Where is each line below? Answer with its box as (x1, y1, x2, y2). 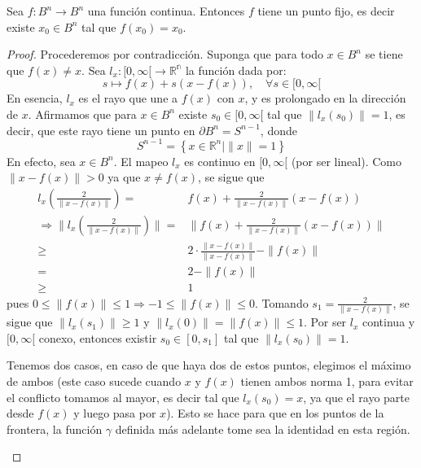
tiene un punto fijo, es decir (257, 2, 395, 19)
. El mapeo (113, 152, 169, 169)
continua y (362, 313, 415, 330)
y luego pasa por (73, 405, 156, 422)
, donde (260, 121, 297, 138)
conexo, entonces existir (38, 329, 157, 346)
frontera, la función (7, 420, 103, 437)
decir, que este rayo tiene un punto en (7, 121, 195, 138)
